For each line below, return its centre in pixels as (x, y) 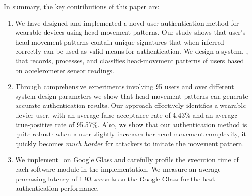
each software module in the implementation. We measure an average (118, 169)
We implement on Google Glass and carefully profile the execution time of (127, 159)
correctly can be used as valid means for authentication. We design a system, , (132, 51)
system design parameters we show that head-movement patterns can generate (132, 96)
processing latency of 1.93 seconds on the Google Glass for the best (115, 178)
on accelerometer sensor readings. (65, 70)
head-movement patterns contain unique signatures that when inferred (120, 41)
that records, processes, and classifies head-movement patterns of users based (130, 60)
